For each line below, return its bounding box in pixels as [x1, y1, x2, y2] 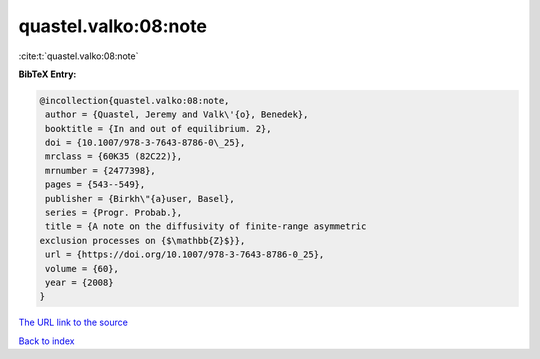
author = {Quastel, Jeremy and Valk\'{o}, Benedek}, [45, 109, 309, 120]
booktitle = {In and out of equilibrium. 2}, [45, 123, 272, 134]
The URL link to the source [18, 316, 129, 329]
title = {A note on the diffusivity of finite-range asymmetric [45, 221, 367, 232]
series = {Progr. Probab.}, [45, 207, 183, 219]
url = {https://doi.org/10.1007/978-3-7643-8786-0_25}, [45, 249, 325, 260]
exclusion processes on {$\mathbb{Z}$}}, [39, 235, 246, 246]
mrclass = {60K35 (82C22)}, [45, 151, 183, 162]
